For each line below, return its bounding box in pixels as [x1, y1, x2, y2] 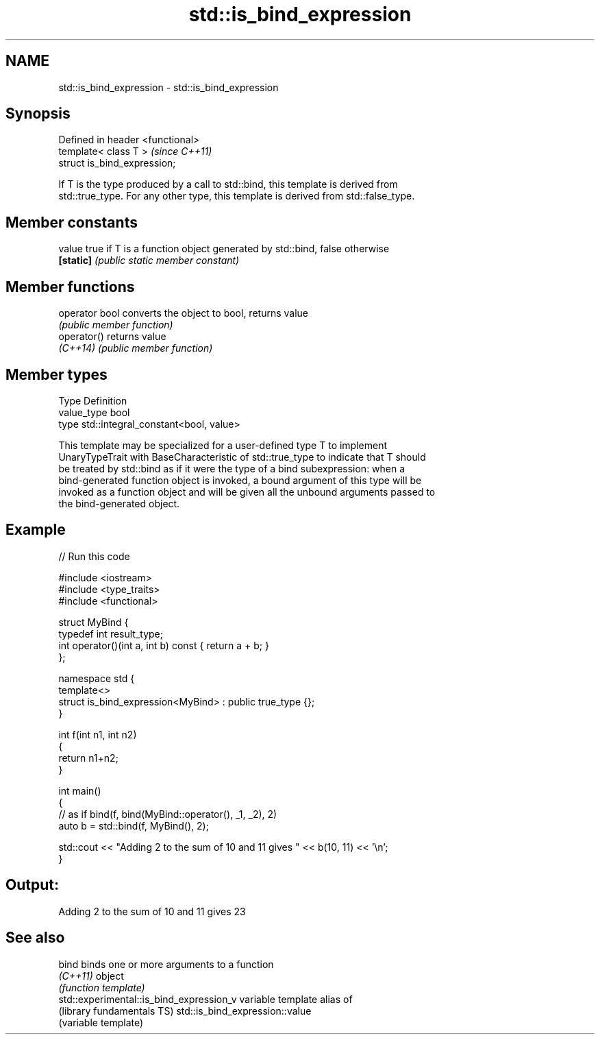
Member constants [5, 213, 138, 231]
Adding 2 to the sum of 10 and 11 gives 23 [58, 905, 246, 917]
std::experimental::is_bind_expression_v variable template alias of [58, 993, 353, 1005]
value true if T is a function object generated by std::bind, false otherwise [58, 243, 390, 255]
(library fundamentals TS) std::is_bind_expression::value [58, 1004, 312, 1017]
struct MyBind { [58, 616, 129, 628]
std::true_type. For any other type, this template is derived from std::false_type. [58, 190, 415, 202]
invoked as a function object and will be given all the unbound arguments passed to [58, 485, 436, 498]
